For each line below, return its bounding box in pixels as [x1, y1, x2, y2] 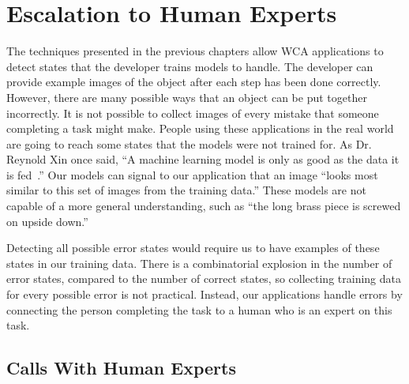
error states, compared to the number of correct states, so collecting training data [6, 270, 401, 287]
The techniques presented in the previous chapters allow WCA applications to [6, 43, 384, 59]
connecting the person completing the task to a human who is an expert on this [6, 301, 392, 318]
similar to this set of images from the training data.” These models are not [6, 182, 366, 198]
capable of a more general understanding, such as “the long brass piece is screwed [6, 198, 401, 214]
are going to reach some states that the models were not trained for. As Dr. [6, 135, 372, 152]
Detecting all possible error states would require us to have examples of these [6, 239, 380, 256]
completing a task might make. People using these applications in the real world [6, 120, 394, 137]
